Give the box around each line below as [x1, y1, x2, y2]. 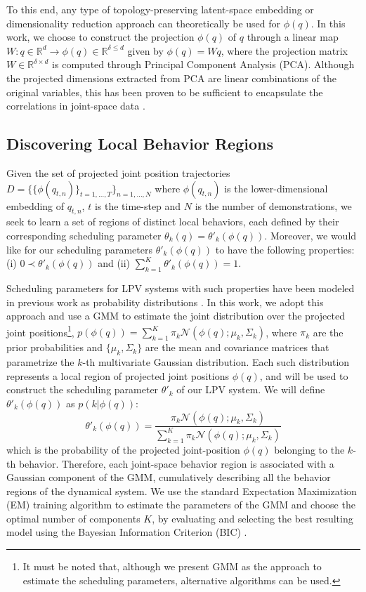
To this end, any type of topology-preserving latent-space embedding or [6, 2, 314, 16]
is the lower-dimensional [224, 180, 328, 195]
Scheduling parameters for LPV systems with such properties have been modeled [6, 280, 355, 295]
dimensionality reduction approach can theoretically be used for [6, 15, 281, 30]
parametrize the [6, 355, 74, 369]
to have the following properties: [215, 242, 355, 256]
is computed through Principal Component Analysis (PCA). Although [52, 57, 355, 72]
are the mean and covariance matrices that [145, 340, 329, 355]
